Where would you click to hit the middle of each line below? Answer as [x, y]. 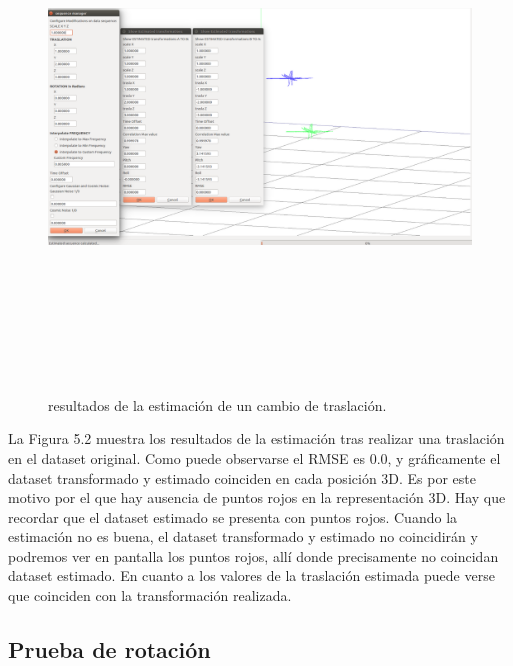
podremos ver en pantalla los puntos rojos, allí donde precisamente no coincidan [253, 555]
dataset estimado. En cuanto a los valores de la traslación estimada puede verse [251, 575]
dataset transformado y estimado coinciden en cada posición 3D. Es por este [242, 477]
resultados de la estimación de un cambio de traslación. [217, 404]
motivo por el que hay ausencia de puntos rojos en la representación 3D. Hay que [257, 497]
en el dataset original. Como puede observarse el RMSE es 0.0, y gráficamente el [254, 457]
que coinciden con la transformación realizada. [150, 595]
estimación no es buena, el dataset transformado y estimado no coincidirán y [243, 536]
